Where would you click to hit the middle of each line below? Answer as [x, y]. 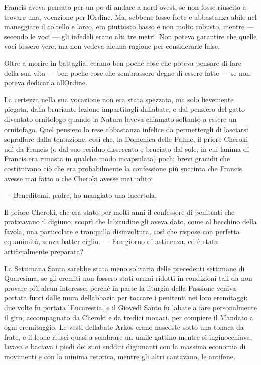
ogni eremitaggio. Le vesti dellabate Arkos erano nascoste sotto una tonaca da [124, 327]
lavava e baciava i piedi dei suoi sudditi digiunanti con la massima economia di [125, 347]
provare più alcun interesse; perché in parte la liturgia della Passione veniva [120, 287]
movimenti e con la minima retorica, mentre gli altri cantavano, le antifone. [120, 356]
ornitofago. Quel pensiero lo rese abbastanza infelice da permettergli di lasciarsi [126, 129]
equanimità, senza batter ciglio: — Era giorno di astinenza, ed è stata [111, 241]
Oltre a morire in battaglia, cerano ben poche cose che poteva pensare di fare [123, 63]
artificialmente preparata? [44, 251]
